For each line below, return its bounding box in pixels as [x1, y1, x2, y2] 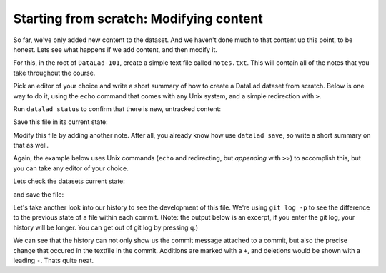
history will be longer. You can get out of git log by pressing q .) [13, 223, 199, 232]
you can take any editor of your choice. [13, 164, 129, 172]
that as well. [13, 141, 49, 150]
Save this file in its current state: [13, 118, 109, 126]
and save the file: [13, 190, 64, 199]
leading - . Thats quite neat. [13, 256, 94, 264]
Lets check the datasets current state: [13, 177, 125, 185]
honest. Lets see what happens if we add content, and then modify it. [13, 45, 218, 53]
